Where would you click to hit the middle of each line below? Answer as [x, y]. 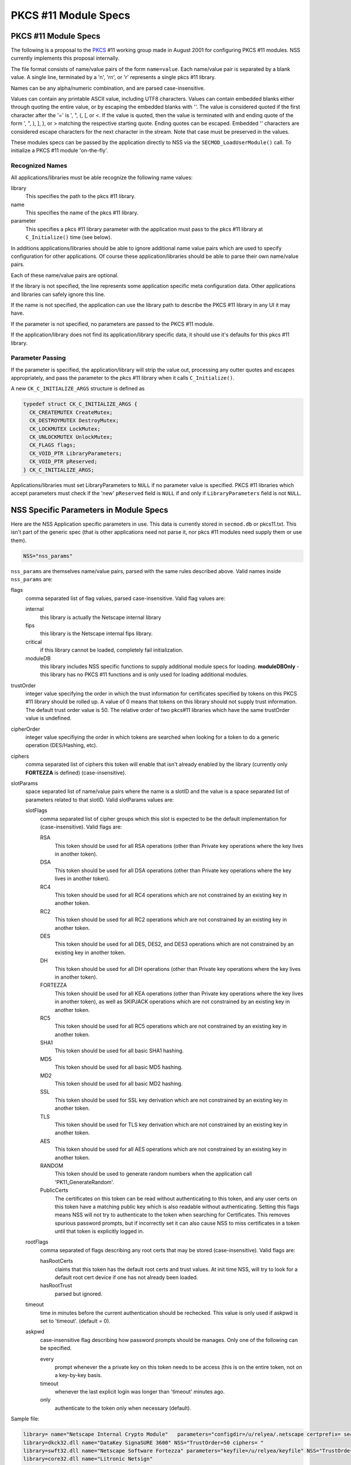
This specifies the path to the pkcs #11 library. [80, 196]
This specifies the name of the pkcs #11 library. [82, 213]
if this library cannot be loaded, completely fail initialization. [112, 650]
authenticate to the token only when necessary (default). [123, 1408]
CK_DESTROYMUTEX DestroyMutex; [74, 421]
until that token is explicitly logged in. [99, 1231]
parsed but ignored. [78, 1294]
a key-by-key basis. [78, 1375]
